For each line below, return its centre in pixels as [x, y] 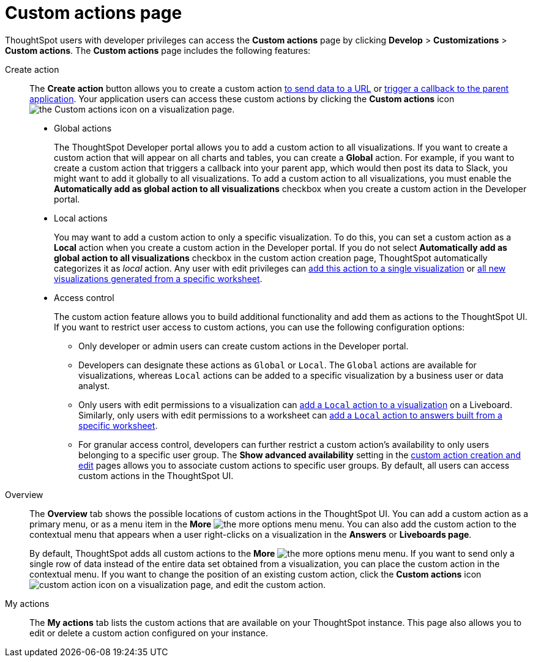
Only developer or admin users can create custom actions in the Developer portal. [244, 346]
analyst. [94, 385]
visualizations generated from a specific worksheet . [158, 278]
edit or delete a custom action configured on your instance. [149, 633]
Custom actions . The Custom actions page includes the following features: [158, 50]
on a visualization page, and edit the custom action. [222, 584]
